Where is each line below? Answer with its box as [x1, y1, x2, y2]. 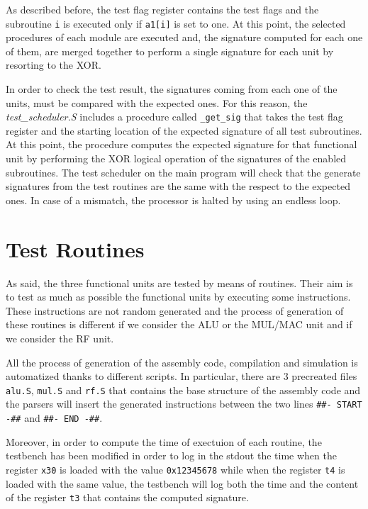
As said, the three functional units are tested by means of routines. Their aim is [6, 275, 353, 290]
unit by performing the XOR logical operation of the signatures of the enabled [6, 151, 347, 166]
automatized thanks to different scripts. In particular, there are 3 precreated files [6, 369, 357, 384]
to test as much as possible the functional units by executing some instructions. [6, 289, 351, 304]
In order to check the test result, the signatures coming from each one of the [6, 82, 338, 96]
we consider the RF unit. [6, 330, 114, 345]
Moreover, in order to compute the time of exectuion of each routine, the [6, 434, 322, 449]
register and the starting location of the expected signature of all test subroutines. [6, 123, 362, 138]
